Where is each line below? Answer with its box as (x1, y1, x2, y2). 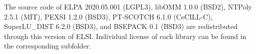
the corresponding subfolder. (4, 40, 91, 51)
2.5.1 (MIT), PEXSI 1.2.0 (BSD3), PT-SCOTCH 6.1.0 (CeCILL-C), (4, 11, 213, 21)
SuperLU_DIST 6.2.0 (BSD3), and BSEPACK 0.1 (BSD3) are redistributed (4, 21, 237, 31)
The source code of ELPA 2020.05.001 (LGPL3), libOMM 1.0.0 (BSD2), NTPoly (4, 1, 252, 11)
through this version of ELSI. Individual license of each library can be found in (4, 30, 246, 41)
